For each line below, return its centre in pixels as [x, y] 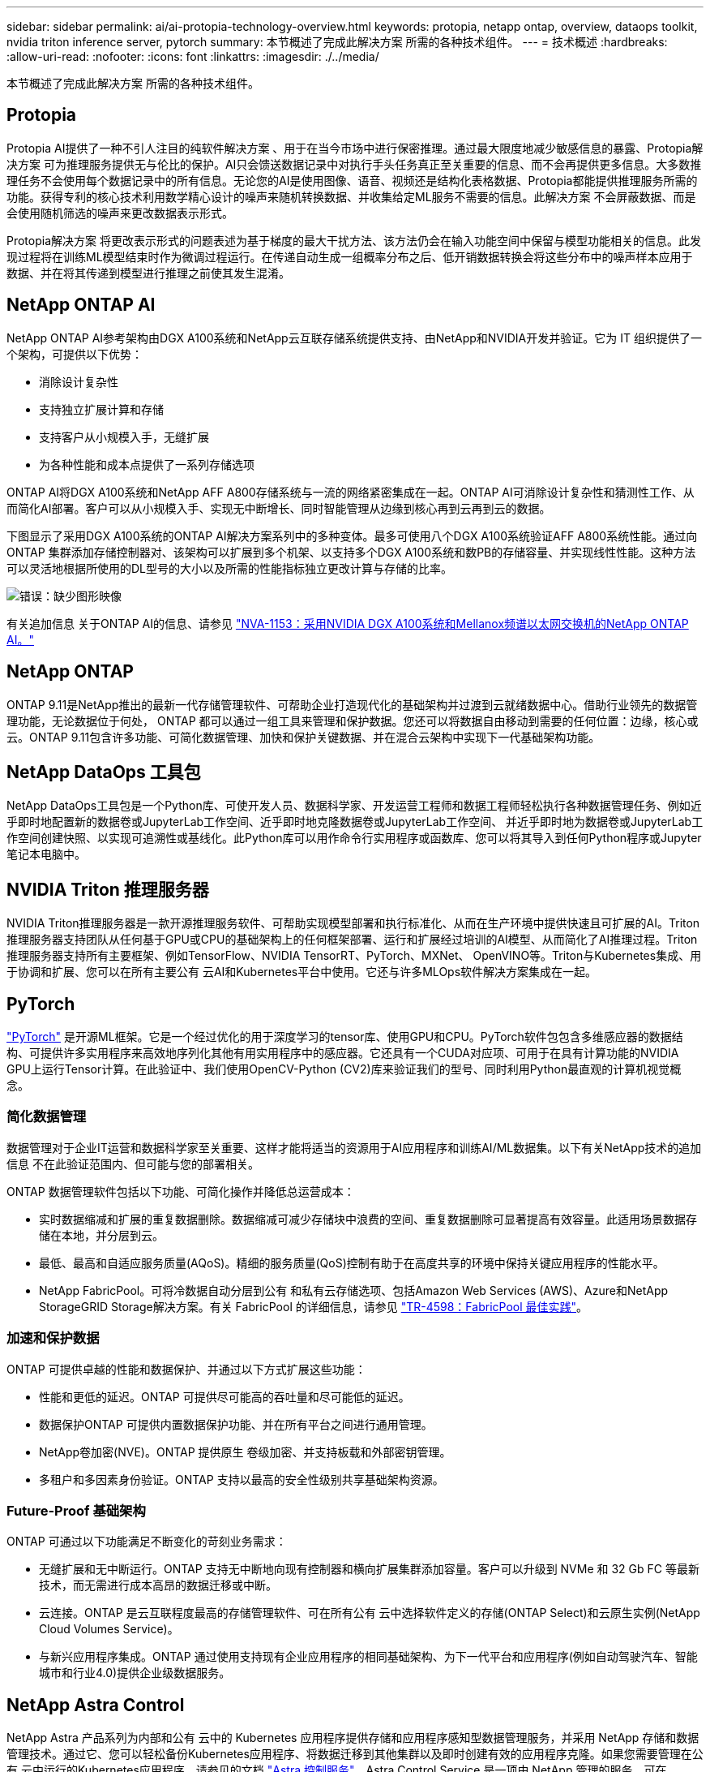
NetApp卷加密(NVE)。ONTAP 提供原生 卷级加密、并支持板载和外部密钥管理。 [245, 1452]
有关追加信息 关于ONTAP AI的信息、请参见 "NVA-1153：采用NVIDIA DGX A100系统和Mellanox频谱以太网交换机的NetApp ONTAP [348, 623]
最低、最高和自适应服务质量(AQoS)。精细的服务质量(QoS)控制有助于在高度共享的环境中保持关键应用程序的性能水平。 [352, 1262]
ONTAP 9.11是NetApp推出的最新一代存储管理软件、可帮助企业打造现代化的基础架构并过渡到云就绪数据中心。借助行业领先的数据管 [352, 704]
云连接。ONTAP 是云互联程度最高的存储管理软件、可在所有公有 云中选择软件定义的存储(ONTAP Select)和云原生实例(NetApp [370, 1613]
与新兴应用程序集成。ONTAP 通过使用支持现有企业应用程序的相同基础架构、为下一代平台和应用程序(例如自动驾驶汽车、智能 [368, 1657]
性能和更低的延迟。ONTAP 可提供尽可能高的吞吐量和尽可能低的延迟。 [225, 1396]
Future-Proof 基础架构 [76, 1510]
